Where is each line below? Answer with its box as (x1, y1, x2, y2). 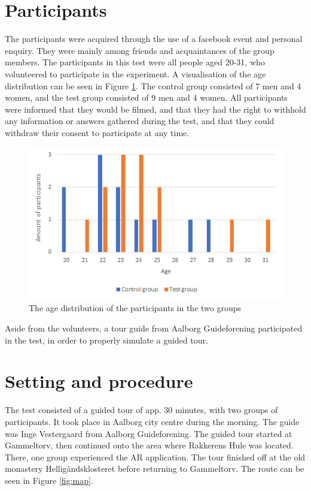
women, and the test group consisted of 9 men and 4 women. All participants (5, 91, 288, 104)
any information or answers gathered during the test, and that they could (5, 115, 275, 127)
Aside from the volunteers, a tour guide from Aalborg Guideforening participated (5, 322, 303, 335)
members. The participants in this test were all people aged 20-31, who (5, 56, 265, 68)
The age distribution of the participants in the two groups (29, 302, 242, 314)
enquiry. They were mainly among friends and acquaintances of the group (5, 44, 275, 56)
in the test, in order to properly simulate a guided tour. (5, 333, 208, 346)
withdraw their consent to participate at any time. (5, 126, 190, 138)
